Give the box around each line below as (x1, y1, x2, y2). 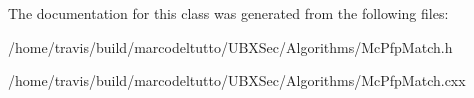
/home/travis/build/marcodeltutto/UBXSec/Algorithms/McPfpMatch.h (8, 36, 453, 57)
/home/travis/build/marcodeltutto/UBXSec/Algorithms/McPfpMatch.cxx (8, 70, 466, 91)
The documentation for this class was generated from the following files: (8, 3, 449, 23)
